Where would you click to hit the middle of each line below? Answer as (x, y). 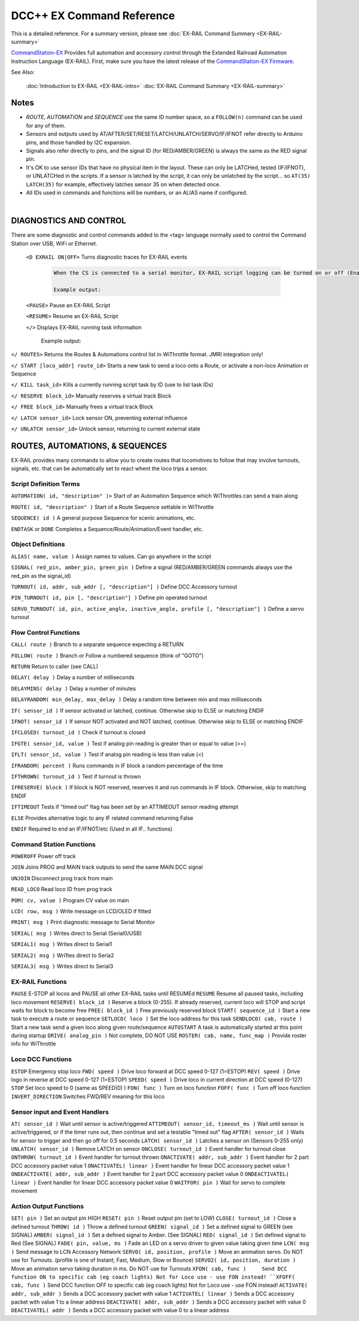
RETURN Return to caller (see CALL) (55, 666)
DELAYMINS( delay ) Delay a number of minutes (74, 688)
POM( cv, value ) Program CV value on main (70, 900)
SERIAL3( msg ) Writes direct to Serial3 (62, 966)
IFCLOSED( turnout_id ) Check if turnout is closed (78, 732)
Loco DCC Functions (41, 1059)
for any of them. (46, 125)
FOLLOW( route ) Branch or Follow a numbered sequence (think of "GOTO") (107, 655)
